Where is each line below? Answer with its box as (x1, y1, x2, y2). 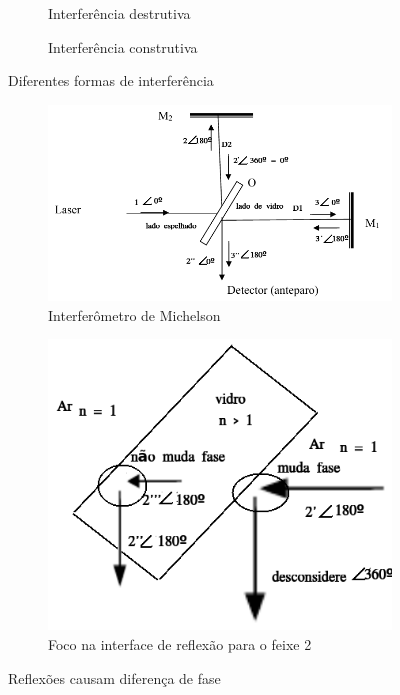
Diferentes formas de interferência (8, 70, 214, 91)
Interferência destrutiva (48, 3, 191, 23)
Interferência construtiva (48, 36, 198, 57)
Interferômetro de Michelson (48, 304, 221, 325)
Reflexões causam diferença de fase (8, 667, 221, 688)
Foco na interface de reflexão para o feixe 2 (48, 634, 312, 654)
